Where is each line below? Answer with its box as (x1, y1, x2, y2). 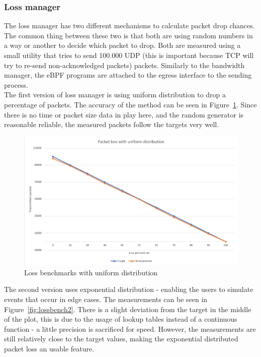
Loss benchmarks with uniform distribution (24, 267, 158, 277)
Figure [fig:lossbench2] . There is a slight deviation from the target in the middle (4, 304, 251, 314)
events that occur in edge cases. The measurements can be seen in (4, 293, 208, 304)
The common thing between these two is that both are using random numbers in (4, 30, 253, 40)
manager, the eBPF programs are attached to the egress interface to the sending (4, 70, 252, 80)
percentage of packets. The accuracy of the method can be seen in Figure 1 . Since (4, 99, 257, 109)
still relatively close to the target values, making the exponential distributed (4, 333, 238, 344)
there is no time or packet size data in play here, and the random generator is (4, 109, 244, 120)
